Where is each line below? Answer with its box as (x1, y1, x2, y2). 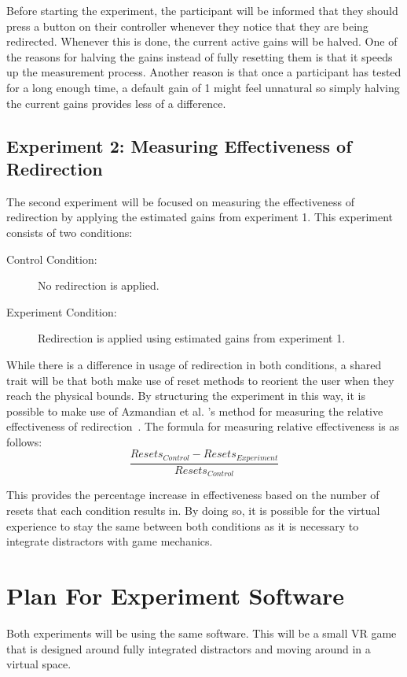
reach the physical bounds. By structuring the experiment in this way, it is (6, 387, 365, 404)
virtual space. (6, 656, 71, 672)
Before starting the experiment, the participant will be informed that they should (6, 2, 398, 18)
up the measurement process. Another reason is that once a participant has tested (6, 64, 401, 80)
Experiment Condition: (6, 303, 117, 320)
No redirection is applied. (38, 277, 159, 294)
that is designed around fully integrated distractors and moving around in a (6, 640, 371, 657)
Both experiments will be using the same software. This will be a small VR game (6, 624, 397, 641)
